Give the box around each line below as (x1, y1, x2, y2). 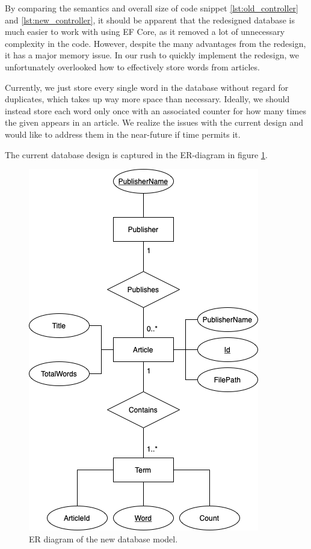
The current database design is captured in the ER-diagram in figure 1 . (5, 148, 268, 161)
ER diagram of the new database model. (29, 532, 178, 545)
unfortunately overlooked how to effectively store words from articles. (5, 60, 260, 73)
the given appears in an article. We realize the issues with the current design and (5, 116, 304, 129)
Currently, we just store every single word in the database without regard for (5, 81, 289, 93)
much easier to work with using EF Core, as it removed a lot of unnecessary (5, 25, 285, 38)
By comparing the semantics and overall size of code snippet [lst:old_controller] (5, 2, 299, 14)
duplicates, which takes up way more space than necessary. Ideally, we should (5, 93, 290, 105)
